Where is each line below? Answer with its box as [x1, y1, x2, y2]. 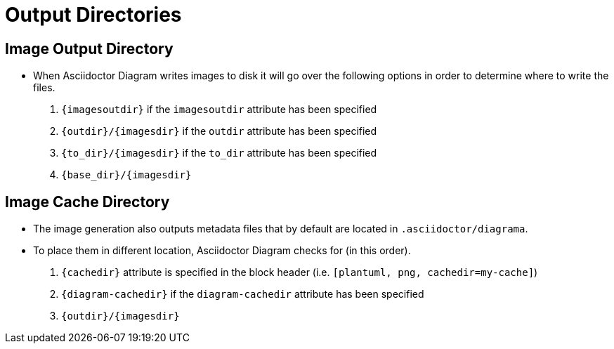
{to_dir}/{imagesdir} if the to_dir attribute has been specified [61, 147, 377, 159]
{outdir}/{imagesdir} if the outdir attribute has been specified [61, 125, 377, 138]
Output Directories [5, 3, 182, 27]
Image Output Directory [5, 39, 174, 58]
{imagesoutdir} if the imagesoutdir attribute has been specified [61, 103, 377, 116]
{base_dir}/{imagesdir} [61, 169, 192, 181]
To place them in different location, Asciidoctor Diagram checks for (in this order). [33, 244, 411, 257]
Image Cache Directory [5, 192, 170, 211]
